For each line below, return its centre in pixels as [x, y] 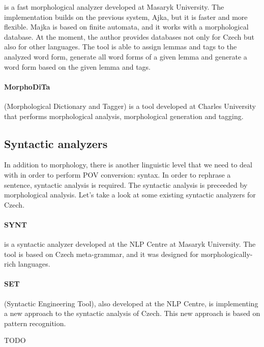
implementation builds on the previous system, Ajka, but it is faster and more [126, 17]
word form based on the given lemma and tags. [77, 66]
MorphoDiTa [27, 86]
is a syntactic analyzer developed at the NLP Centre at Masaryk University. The [130, 244]
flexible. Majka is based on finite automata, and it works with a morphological [126, 27]
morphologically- [227, 254]
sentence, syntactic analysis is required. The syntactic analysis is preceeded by [126, 184]
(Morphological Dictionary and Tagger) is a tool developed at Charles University [130, 106]
